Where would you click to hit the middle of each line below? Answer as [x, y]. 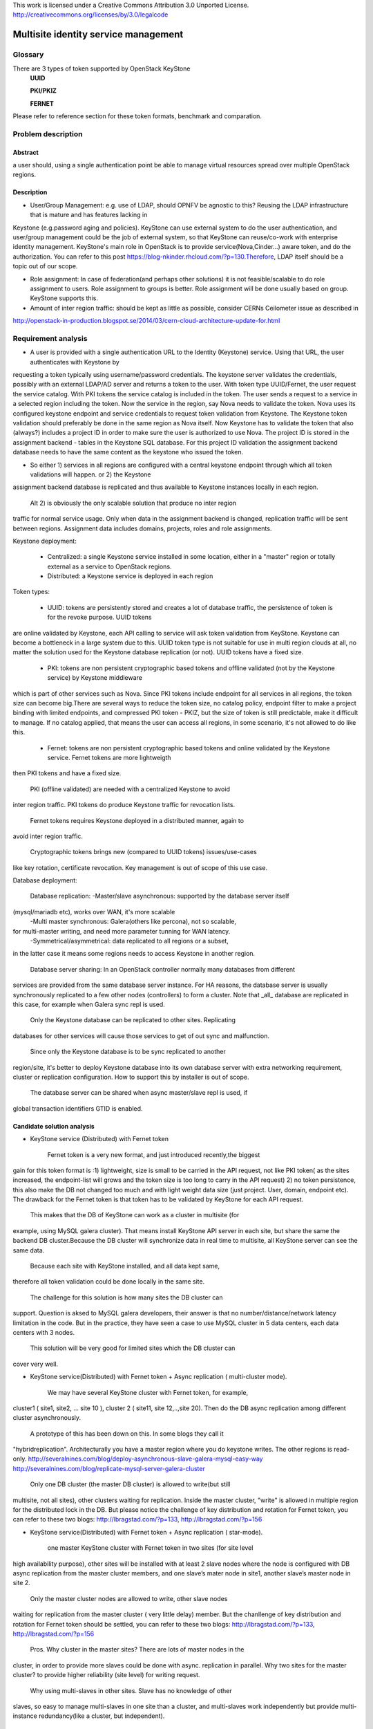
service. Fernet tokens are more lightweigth [109, 757]
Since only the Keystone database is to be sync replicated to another [128, 1052]
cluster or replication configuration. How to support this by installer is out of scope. [131, 1077]
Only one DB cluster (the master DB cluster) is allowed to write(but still [130, 1484]
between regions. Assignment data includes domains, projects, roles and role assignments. [142, 528]
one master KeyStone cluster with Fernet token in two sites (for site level [150, 1548]
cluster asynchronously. [47, 1418]
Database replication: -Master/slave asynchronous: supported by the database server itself [160, 896]
